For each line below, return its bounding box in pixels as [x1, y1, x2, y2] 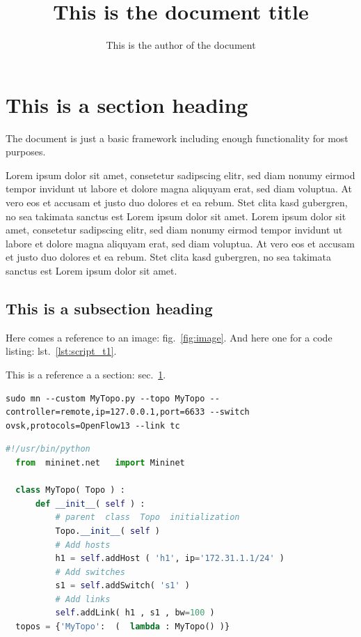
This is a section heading [6, 90, 248, 118]
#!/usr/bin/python [6, 444, 90, 454]
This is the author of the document [106, 38, 256, 52]
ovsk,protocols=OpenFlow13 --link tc [6, 420, 180, 431]
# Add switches [55, 567, 125, 577]
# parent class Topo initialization [55, 512, 240, 523]
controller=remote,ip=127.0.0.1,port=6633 [6, 407, 205, 417]
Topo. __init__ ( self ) [55, 525, 160, 536]
